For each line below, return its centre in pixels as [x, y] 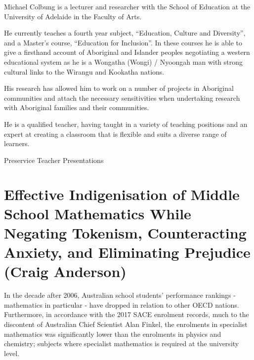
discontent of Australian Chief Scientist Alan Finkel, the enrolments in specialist [126, 324]
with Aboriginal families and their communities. [77, 107]
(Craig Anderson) [65, 271]
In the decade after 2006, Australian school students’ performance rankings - [120, 295]
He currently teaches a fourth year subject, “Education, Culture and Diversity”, [125, 33]
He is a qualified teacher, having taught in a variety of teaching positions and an [126, 124]
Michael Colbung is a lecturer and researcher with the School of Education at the [127, 6]
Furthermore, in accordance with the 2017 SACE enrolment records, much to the [127, 314]
